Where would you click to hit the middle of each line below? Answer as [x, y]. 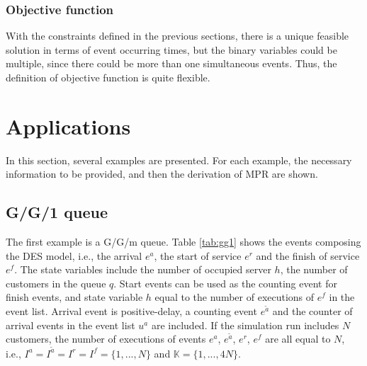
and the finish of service [308, 255]
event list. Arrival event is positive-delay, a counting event [131, 311]
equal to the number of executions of [235, 297]
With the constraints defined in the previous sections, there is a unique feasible [177, 36]
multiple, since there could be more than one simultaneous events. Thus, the [171, 63]
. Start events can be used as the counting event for [225, 283]
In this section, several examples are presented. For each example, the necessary [179, 160]
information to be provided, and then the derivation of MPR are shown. [162, 174]
